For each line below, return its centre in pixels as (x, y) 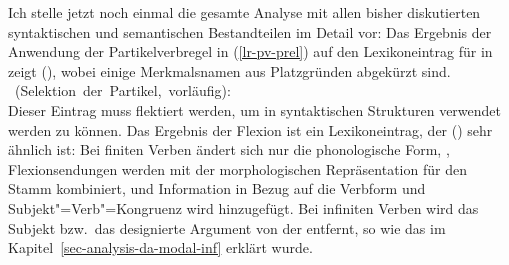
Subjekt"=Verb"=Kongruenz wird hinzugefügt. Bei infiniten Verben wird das (243, 207)
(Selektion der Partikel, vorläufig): (122, 90)
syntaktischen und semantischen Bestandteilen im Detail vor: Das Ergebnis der (250, 31)
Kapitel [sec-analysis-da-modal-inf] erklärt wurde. (160, 247)
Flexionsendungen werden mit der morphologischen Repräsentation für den (237, 168)
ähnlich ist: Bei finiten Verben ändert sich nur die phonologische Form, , (229, 149)
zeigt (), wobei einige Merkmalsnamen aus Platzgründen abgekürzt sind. (229, 70)
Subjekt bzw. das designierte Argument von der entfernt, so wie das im (227, 227)
